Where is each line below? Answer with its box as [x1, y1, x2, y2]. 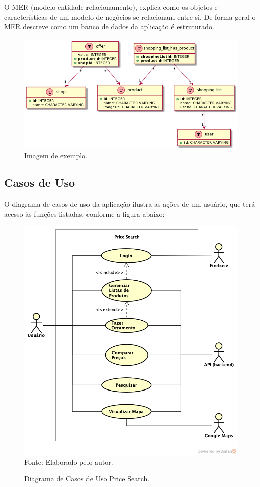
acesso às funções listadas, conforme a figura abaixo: [4, 208, 165, 219]
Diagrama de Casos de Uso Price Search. [24, 473, 150, 484]
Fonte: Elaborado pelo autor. [24, 456, 113, 467]
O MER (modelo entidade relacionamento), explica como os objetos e [4, 2, 218, 12]
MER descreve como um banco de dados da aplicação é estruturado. [4, 21, 214, 32]
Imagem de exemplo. [24, 150, 88, 161]
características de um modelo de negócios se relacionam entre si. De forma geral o [4, 11, 256, 22]
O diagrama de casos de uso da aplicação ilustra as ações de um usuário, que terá [4, 199, 255, 209]
